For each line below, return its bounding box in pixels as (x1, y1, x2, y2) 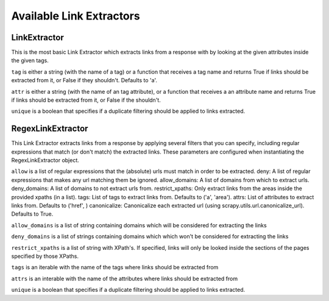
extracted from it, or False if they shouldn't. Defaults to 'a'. (11, 77, 158, 84)
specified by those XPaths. (11, 253, 79, 260)
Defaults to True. (11, 210, 54, 218)
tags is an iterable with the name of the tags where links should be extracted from (11, 264, 219, 271)
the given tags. (11, 57, 49, 64)
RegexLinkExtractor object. (11, 157, 79, 164)
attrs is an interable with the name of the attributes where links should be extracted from (11, 275, 238, 282)
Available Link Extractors (11, 9, 140, 23)
